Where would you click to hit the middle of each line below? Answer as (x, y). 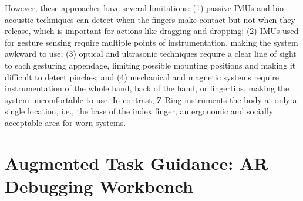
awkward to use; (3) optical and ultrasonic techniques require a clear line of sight (151, 54)
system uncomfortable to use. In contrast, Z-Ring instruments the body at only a (151, 99)
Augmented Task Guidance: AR (137, 163)
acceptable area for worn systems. (65, 122)
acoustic (19, 19)
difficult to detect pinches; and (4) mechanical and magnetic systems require (142, 76)
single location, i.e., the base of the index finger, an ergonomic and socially (139, 111)
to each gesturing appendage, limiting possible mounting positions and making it (150, 65)
